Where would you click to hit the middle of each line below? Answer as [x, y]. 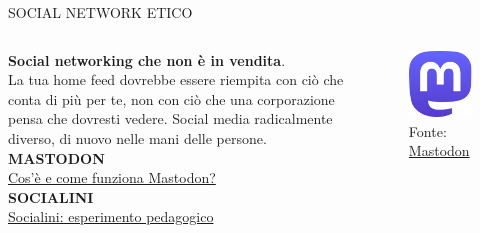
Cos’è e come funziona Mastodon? [112, 177]
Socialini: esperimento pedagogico [111, 216]
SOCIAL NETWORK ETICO [100, 12]
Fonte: [427, 130]
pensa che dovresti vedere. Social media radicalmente [170, 118]
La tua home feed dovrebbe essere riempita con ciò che [176, 79]
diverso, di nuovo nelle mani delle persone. [137, 137]
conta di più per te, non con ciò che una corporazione [171, 98]
